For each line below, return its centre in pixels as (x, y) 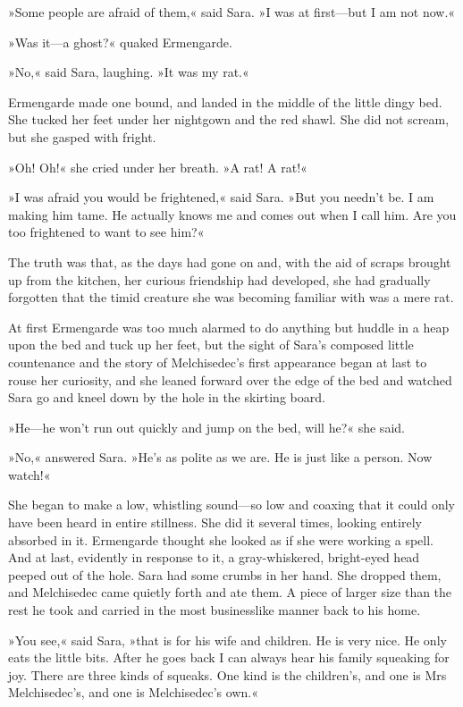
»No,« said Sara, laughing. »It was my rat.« (129, 72)
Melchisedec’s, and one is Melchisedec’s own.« (133, 692)
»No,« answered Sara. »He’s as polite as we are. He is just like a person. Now (220, 457)
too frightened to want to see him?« (106, 232)
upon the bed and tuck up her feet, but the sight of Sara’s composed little (211, 345)
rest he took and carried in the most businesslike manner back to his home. (215, 610)
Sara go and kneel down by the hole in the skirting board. (167, 397)
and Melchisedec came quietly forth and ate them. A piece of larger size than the (230, 592)
